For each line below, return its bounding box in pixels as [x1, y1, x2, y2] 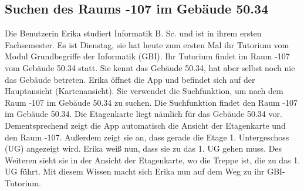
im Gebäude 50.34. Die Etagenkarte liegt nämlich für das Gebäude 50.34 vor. [5, 108, 282, 120]
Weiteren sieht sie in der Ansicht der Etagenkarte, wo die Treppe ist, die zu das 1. [5, 153, 300, 166]
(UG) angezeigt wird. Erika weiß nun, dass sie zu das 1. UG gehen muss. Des [5, 142, 282, 155]
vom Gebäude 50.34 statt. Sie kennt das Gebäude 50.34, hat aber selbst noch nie [5, 61, 295, 73]
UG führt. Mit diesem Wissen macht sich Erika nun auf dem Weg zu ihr [5, 165, 265, 177]
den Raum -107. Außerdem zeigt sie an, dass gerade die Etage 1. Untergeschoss [5, 130, 289, 143]
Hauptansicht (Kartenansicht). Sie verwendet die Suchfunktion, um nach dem [5, 85, 283, 97]
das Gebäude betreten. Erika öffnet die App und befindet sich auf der [5, 73, 255, 85]
